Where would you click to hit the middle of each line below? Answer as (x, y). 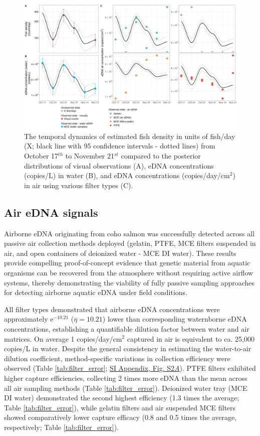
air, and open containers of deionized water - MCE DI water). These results (120, 253)
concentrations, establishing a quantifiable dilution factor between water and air (127, 328)
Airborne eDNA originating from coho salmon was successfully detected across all (129, 233)
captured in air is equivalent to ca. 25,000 (191, 338)
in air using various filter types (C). (79, 185)
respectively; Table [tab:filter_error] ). (61, 427)
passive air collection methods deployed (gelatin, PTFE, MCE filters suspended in (130, 243)
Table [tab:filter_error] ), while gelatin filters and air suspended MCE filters (120, 407)
